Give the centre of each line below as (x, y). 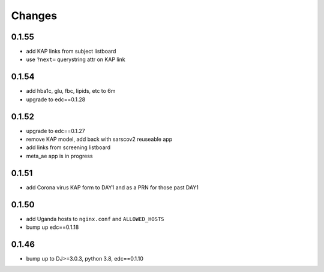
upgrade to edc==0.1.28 (56, 99)
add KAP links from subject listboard (71, 52)
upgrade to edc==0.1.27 (55, 131)
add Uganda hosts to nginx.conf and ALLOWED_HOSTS (95, 219)
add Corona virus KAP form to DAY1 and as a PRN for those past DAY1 (112, 187)
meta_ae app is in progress (59, 156)
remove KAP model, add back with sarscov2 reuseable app (99, 139)
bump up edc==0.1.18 (52, 227)
